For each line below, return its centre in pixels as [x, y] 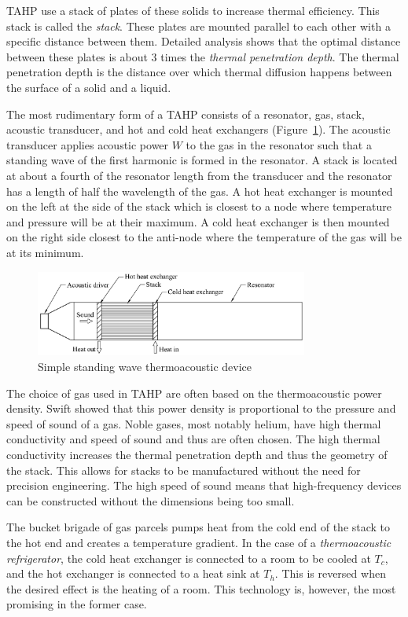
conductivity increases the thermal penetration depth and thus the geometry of [197, 455]
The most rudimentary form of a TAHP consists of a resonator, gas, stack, [186, 114]
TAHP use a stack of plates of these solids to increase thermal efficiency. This [193, 10]
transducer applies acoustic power [88, 144]
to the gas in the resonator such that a [279, 144]
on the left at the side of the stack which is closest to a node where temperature [199, 206]
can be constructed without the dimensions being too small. [151, 500]
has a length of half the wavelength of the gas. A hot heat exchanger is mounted [200, 191]
